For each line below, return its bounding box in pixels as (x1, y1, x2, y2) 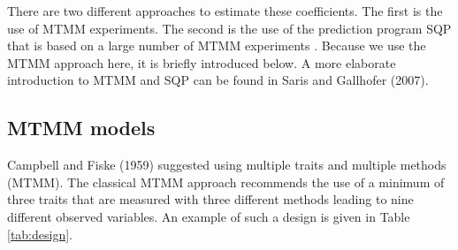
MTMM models (7, 114, 156, 141)
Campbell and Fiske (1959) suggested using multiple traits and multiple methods (7, 155, 447, 174)
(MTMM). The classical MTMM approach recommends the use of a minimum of (7, 172, 445, 191)
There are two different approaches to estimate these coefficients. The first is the (7, 2, 443, 19)
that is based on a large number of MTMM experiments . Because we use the (7, 36, 426, 55)
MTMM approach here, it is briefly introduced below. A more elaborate (7, 53, 396, 72)
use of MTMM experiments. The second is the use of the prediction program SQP (7, 19, 452, 37)
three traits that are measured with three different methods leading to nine (7, 190, 414, 208)
